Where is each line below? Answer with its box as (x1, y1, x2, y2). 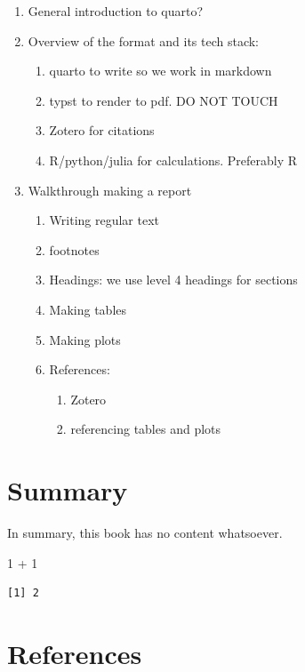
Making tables (49, 300, 127, 318)
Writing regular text (49, 211, 160, 229)
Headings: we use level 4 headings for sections (49, 270, 298, 289)
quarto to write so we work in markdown (49, 61, 272, 80)
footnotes (49, 240, 100, 259)
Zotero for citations (49, 121, 155, 140)
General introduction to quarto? (28, 2, 204, 20)
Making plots (49, 330, 121, 348)
